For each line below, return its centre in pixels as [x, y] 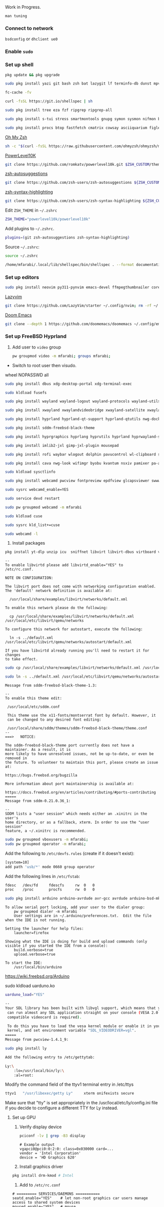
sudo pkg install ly [26, 1049]
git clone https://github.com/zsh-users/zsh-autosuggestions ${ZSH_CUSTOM [83, 183]
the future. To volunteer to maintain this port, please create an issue [82, 763]
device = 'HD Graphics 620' [48, 1158]
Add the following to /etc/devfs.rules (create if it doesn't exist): [70, 853]
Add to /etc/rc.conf [40, 1185]
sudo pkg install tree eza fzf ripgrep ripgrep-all [59, 110]
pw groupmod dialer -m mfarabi [46, 912]
